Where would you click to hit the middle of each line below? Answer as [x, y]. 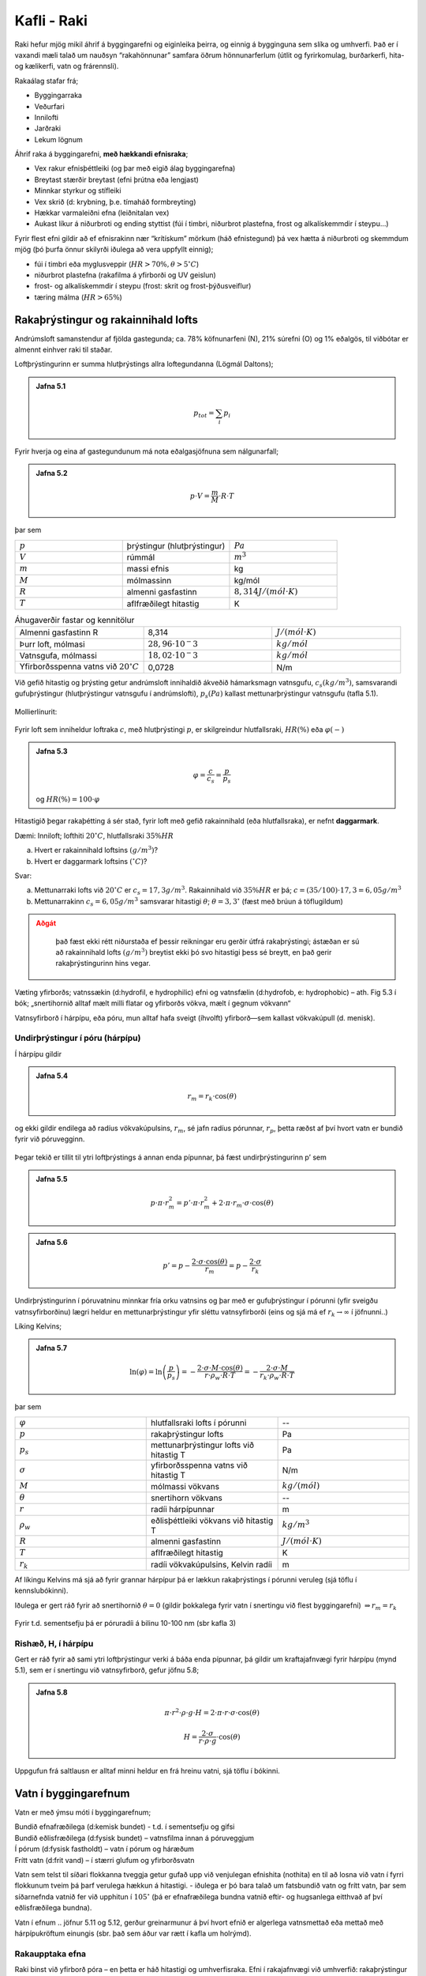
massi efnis [148, 569]
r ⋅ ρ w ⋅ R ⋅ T [220, 1376]
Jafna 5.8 [52, 1692]
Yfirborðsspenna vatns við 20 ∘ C [79, 666]
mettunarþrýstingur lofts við [202, 1445]
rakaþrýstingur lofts [187, 1435]
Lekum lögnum [58, 139]
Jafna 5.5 [52, 1178]
